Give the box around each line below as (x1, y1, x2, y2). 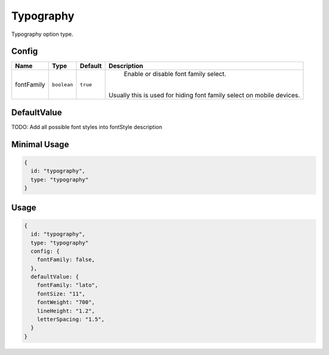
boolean (52, 81, 73, 88)
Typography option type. (11, 30, 74, 38)
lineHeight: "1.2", (37, 308, 96, 314)
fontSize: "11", (37, 290, 85, 297)
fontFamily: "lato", (37, 282, 99, 289)
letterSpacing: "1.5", (37, 316, 105, 323)
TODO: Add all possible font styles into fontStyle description (11, 123, 163, 130)
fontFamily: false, (37, 256, 96, 263)
